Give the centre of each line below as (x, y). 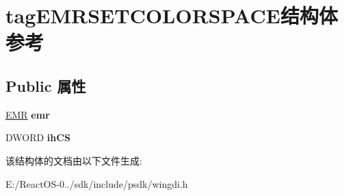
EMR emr (28, 114)
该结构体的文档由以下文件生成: (74, 160)
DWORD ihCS (38, 137)
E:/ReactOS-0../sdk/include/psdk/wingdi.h (97, 183)
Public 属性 (46, 85)
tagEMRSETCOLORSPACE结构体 (172, 15)
